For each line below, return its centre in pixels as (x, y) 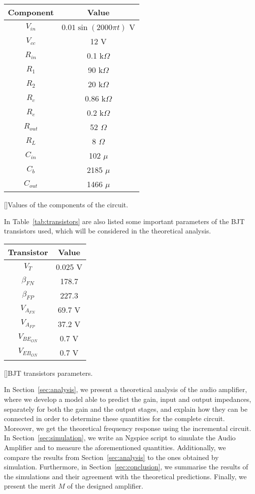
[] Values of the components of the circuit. (66, 204)
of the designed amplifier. (105, 486)
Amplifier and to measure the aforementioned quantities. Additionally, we (115, 447)
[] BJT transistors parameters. (48, 373)
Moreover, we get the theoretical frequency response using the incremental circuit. (128, 428)
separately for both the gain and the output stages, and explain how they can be (126, 409)
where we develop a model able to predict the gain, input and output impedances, (128, 399)
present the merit (30, 486)
